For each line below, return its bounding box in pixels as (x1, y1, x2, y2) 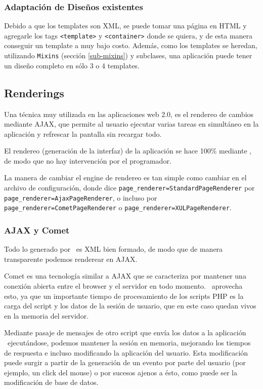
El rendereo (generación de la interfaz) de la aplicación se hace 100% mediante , (4, 145, 252, 156)
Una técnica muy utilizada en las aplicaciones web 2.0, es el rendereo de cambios (4, 108, 254, 119)
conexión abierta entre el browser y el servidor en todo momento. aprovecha (4, 281, 243, 291)
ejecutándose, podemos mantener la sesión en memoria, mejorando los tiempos (7, 337, 251, 348)
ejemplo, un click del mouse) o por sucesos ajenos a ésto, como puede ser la (4, 367, 237, 377)
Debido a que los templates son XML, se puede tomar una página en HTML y (4, 20, 247, 31)
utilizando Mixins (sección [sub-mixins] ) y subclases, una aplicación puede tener (4, 50, 252, 61)
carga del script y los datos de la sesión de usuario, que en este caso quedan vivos (4, 300, 256, 311)
